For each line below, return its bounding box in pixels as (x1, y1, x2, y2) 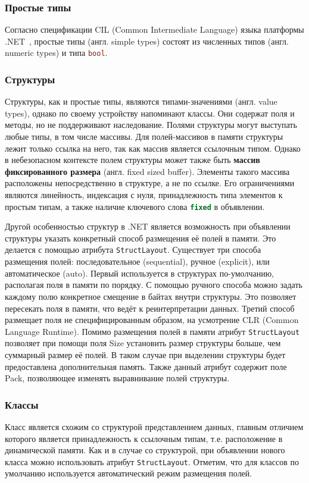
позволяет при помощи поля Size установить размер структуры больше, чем (5, 337, 281, 349)
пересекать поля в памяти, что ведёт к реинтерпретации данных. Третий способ (5, 302, 295, 314)
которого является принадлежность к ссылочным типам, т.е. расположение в (5, 432, 283, 444)
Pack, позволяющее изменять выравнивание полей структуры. (5, 372, 230, 384)
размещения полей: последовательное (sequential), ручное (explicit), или (5, 255, 270, 268)
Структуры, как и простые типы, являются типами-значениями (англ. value (5, 95, 277, 108)
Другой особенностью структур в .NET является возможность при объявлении (5, 220, 291, 233)
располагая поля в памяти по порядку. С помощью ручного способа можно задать (5, 278, 302, 291)
